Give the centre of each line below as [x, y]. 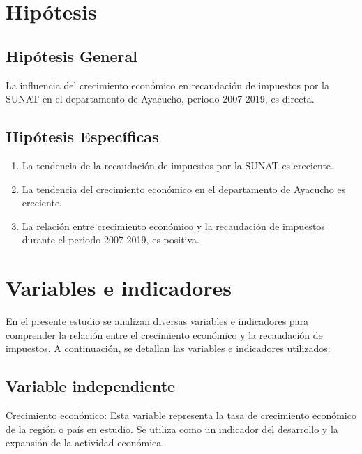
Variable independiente [91, 386]
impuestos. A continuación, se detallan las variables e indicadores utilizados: [168, 348]
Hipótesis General [71, 55]
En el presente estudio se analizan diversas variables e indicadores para [157, 321]
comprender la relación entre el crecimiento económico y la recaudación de [164, 334]
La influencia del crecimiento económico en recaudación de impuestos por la [167, 85]
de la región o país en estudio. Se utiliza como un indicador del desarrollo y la [172, 429]
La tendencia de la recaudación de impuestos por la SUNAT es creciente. [178, 165]
